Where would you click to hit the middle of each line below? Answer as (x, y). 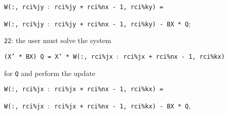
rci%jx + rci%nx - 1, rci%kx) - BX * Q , (123, 105)
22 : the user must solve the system (58, 40)
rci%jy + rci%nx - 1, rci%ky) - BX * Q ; (123, 23)
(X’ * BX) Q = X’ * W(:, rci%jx (59, 56)
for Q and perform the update (50, 73)
